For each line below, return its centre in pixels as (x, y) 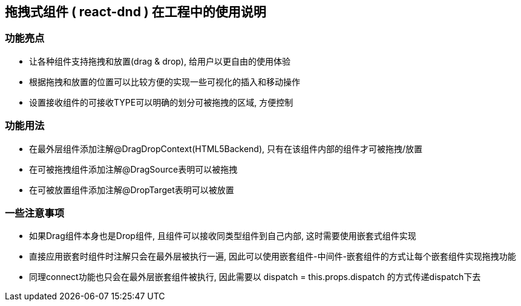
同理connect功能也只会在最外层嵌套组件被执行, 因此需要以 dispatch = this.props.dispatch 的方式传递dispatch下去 (255, 277)
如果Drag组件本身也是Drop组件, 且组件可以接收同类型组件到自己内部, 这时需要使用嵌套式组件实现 (223, 236)
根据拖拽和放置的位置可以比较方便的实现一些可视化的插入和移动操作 (165, 81)
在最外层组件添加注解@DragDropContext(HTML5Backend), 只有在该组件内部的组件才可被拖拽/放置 (226, 148)
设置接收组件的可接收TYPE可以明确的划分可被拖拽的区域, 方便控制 (161, 102)
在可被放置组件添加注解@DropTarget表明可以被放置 (132, 190)
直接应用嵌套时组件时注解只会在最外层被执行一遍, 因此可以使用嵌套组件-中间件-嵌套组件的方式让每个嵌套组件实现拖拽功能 (273, 257)
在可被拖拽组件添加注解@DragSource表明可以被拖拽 (133, 169)
